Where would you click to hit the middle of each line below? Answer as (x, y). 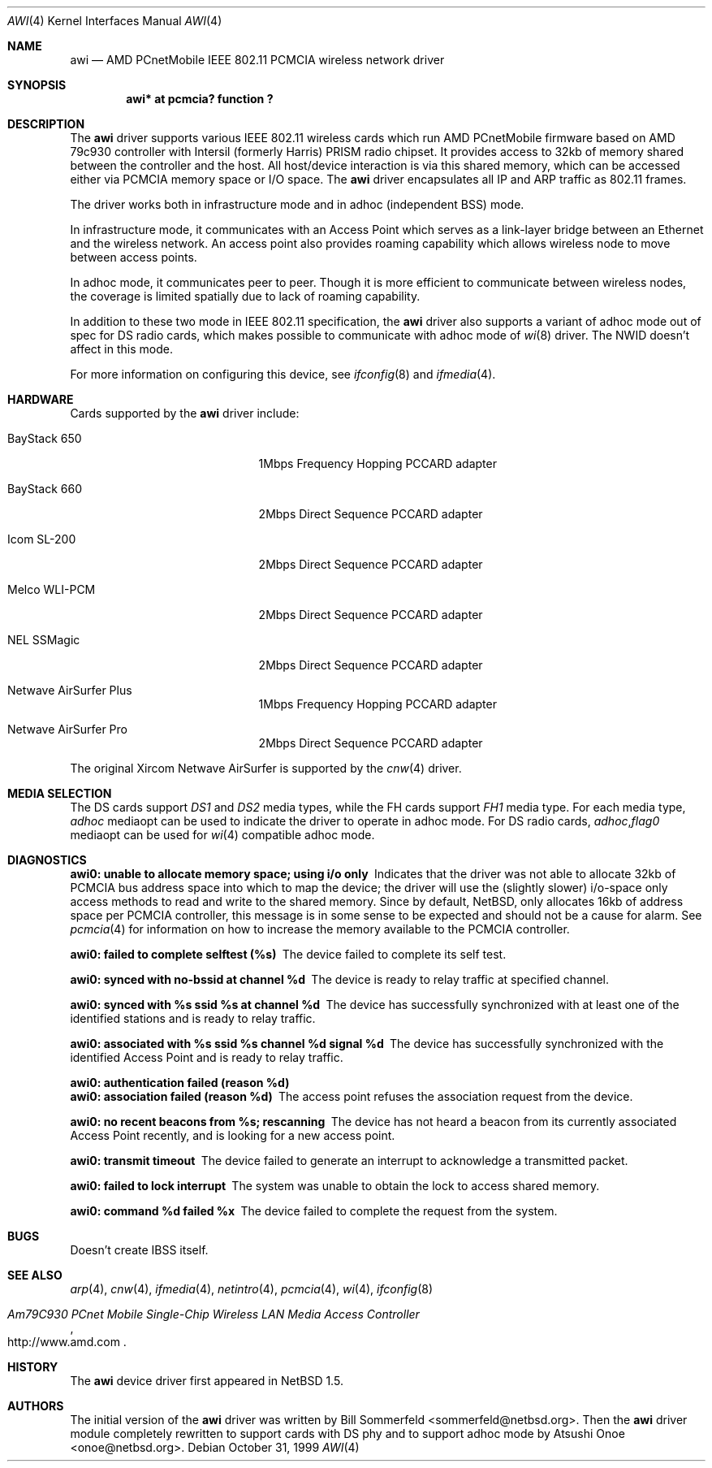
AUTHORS (36, 1406)
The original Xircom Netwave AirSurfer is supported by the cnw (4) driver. (266, 768)
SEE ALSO (35, 1275)
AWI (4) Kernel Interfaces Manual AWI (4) (115, 21)
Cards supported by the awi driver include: (185, 413)
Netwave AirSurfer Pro (67, 729)
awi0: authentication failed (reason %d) (180, 1083)
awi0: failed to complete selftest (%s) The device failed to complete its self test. (288, 954)
